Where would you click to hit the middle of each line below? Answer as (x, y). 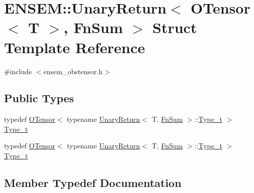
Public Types (39, 98)
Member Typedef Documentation (93, 183)
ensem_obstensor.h (73, 71)
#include (18, 71)
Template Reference (75, 47)
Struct (175, 27)
